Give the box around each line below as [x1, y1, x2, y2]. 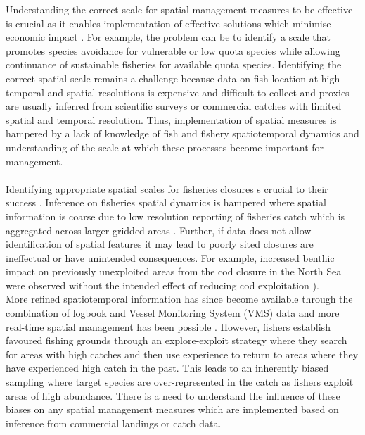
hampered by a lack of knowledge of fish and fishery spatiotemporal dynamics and [6, 126, 359, 141]
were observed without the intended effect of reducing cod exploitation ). [6, 277, 319, 292]
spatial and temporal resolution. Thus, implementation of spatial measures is [6, 112, 337, 127]
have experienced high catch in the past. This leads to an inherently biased [6, 360, 329, 375]
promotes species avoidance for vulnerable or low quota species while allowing [6, 43, 340, 58]
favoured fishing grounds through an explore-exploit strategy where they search [6, 333, 347, 348]
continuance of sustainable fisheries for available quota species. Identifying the [6, 57, 342, 72]
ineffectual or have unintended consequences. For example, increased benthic [6, 250, 335, 265]
